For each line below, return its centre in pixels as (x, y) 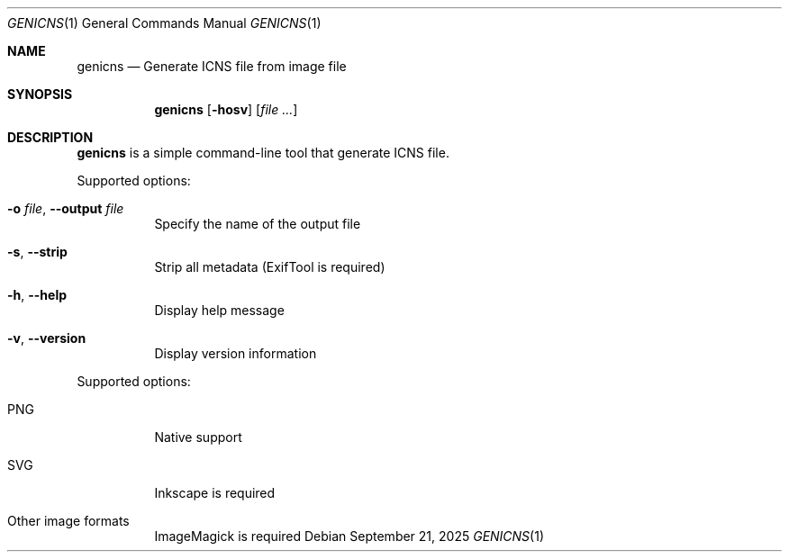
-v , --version (47, 338)
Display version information (236, 353)
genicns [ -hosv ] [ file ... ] (226, 109)
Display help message (219, 310)
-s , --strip (37, 252)
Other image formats (68, 521)
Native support (198, 437)
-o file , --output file (66, 208)
